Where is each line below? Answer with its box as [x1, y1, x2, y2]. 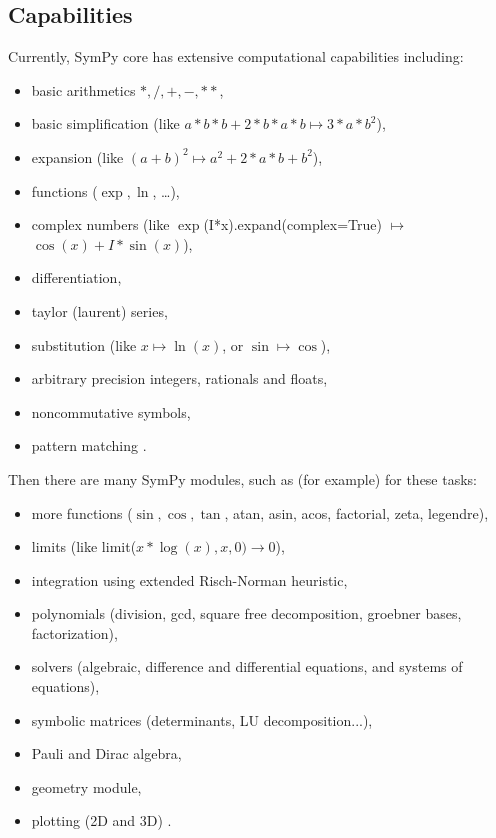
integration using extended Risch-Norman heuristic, [31, 569, 348, 590]
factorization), [31, 622, 118, 643]
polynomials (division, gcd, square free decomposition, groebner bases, [31, 603, 462, 624]
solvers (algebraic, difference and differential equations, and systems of [31, 656, 463, 677]
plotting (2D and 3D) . [31, 810, 172, 831]
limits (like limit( [31, 536, 137, 557]
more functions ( [31, 502, 133, 523]
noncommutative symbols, [31, 401, 191, 422]
